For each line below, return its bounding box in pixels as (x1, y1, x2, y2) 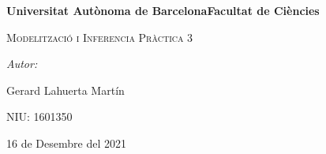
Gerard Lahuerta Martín (6, 81, 125, 98)
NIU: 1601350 (6, 108, 73, 125)
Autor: (6, 55, 38, 72)
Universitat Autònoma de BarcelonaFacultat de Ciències (6, 2, 320, 18)
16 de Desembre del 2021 (6, 134, 126, 151)
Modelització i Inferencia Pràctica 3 (6, 28, 193, 45)
